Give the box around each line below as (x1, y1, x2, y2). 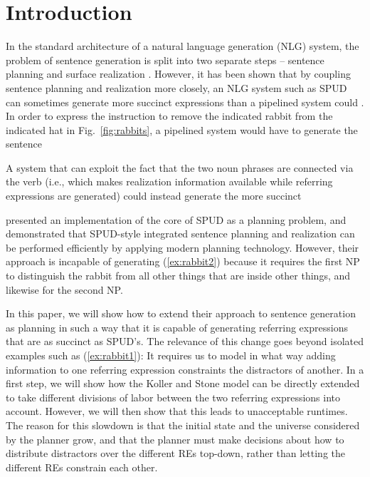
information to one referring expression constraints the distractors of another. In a (6, 361, 364, 376)
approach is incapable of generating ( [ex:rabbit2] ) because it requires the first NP (6, 254, 360, 269)
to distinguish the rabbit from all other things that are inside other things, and (6, 268, 351, 283)
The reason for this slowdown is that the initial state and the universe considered (6, 417, 360, 432)
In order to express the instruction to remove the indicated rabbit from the (6, 108, 333, 123)
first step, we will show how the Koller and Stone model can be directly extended (6, 376, 360, 391)
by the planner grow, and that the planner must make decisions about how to (6, 431, 344, 446)
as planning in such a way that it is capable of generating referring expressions (6, 319, 348, 334)
